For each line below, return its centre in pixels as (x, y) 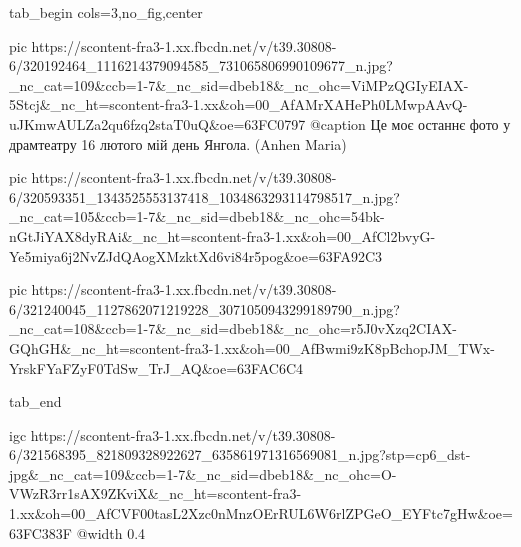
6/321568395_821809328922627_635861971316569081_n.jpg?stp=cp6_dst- (240, 454)
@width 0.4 (111, 532)
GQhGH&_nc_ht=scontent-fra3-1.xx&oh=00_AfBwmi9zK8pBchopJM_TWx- (252, 347)
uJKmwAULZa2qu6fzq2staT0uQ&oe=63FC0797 (157, 123)
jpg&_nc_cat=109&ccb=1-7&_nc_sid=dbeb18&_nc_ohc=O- (203, 473)
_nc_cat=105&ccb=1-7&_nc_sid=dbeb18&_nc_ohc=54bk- (197, 216)
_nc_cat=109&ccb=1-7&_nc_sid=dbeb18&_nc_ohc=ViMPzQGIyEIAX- (239, 84)
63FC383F (40, 532)
